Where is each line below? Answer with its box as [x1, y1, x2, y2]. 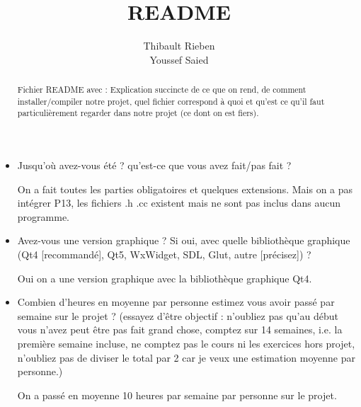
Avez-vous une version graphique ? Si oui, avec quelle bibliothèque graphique [17, 233, 350, 248]
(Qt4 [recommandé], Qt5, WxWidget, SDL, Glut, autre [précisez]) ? [17, 247, 311, 262]
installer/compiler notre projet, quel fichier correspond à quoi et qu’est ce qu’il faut [17, 95, 325, 107]
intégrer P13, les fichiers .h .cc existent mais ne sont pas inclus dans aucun [17, 195, 341, 210]
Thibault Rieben [143, 38, 215, 53]
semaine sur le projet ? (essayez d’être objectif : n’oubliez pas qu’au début [17, 308, 338, 323]
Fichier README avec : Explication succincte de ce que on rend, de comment [17, 84, 306, 96]
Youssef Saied [149, 52, 209, 67]
